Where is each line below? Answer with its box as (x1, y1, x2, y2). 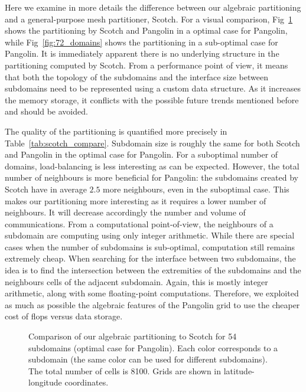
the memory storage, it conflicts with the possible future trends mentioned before (5, 93, 299, 106)
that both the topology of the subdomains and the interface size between (5, 70, 268, 83)
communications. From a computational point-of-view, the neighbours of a (5, 217, 274, 230)
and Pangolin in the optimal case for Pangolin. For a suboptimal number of (5, 148, 278, 161)
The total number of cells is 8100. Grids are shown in (28, 364, 222, 377)
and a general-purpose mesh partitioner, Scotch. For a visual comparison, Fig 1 (5, 12, 293, 25)
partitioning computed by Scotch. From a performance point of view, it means (5, 58, 288, 71)
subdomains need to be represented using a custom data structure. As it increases (5, 82, 301, 94)
